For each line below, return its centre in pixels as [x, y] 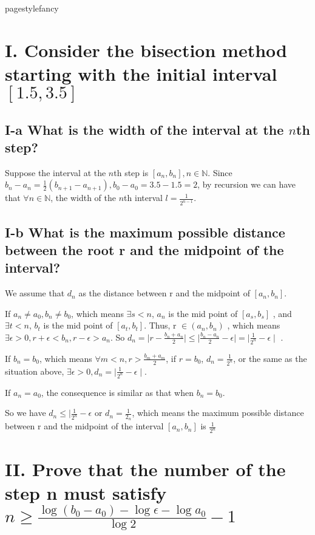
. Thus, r [160, 325]
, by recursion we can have [247, 184]
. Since [220, 172]
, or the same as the [270, 358]
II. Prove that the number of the [145, 469]
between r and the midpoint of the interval [84, 426]
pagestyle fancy [32, 8]
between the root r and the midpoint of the [144, 250]
